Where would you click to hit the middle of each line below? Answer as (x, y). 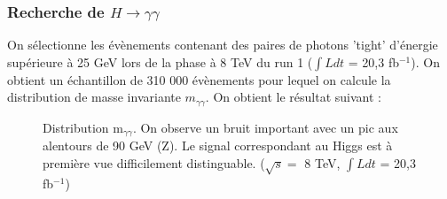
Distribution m (83, 127)
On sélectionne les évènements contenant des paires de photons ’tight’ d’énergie (223, 45)
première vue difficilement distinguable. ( (154, 162)
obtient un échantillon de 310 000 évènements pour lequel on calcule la (199, 79)
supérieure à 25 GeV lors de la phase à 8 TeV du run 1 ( (160, 61)
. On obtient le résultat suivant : (293, 97)
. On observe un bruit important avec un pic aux (265, 127)
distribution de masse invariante (94, 97)
